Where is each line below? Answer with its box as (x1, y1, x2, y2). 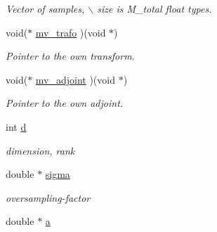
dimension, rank (6, 143, 75, 157)
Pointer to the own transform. (6, 49, 135, 63)
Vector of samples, (6, 1, 85, 15)
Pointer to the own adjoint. (6, 96, 124, 110)
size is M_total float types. (97, 1, 212, 15)
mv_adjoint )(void (35, 72, 115, 86)
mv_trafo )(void (35, 25, 106, 39)
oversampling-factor (6, 190, 91, 205)
